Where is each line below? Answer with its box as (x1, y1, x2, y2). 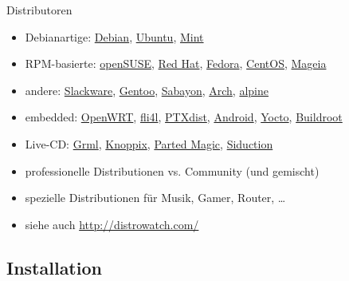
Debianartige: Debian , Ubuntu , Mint (25, 28, 204, 45)
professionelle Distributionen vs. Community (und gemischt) (25, 162, 320, 179)
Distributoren (6, 2, 73, 18)
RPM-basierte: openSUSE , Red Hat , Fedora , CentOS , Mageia (25, 55, 327, 72)
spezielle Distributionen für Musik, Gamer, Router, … (25, 189, 286, 206)
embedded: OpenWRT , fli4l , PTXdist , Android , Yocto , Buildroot (25, 109, 343, 125)
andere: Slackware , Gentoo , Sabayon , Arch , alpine (25, 81, 269, 98)
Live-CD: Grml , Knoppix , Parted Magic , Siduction (25, 135, 273, 152)
